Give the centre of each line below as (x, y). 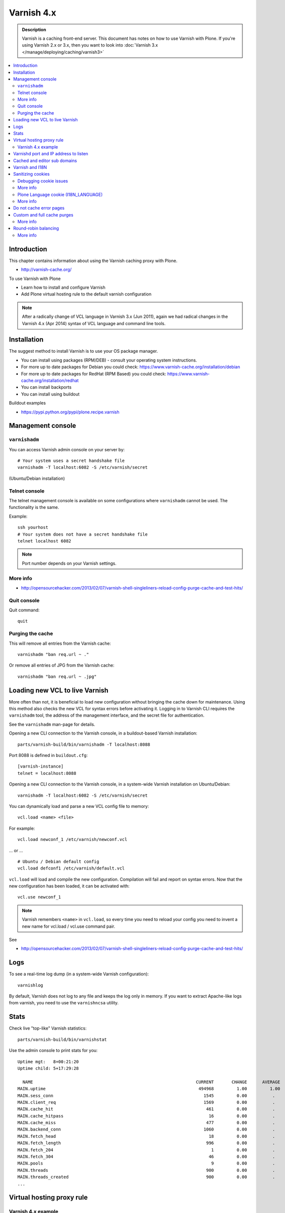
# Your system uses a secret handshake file (71, 461)
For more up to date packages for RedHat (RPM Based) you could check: (94, 374)
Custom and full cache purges (43, 215)
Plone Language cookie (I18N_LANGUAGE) (60, 195)
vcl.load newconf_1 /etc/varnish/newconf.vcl (73, 840)
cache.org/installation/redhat (50, 380)
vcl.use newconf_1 (39, 897)
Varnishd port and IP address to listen (51, 154)
